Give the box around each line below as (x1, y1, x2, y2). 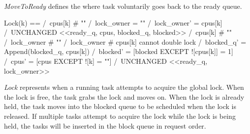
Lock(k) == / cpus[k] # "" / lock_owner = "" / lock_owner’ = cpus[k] (4, 17, 222, 27)
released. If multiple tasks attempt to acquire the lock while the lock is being (4, 110, 236, 121)
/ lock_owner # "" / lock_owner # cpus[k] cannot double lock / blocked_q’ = (4, 36, 247, 47)
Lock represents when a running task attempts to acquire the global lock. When (4, 82, 244, 92)
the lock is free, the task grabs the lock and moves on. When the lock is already (4, 91, 245, 102)
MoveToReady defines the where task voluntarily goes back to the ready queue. (4, 1, 242, 11)
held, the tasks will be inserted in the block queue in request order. (4, 120, 206, 131)
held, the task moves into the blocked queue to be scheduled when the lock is (4, 101, 236, 111)
